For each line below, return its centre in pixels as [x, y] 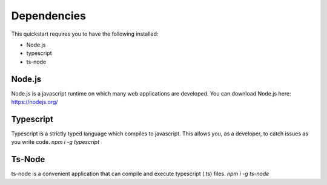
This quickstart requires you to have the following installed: [85, 34]
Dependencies [48, 16]
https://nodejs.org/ [35, 102]
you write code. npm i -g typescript [55, 142]
